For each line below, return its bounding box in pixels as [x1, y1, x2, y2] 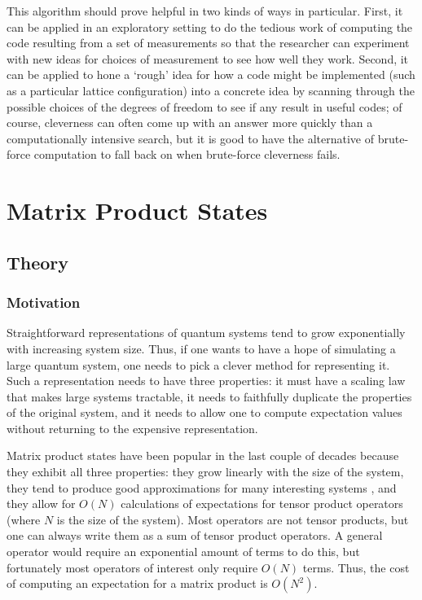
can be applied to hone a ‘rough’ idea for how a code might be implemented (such [7, 66, 415, 83]
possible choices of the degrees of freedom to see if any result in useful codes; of [7, 98, 402, 115]
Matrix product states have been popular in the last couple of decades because [7, 447, 399, 464]
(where [7, 510, 41, 528]
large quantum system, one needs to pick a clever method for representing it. [7, 356, 390, 373]
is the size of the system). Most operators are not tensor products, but [56, 510, 409, 528]
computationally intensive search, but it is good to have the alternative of [7, 129, 375, 147]
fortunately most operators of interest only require [7, 558, 258, 576]
